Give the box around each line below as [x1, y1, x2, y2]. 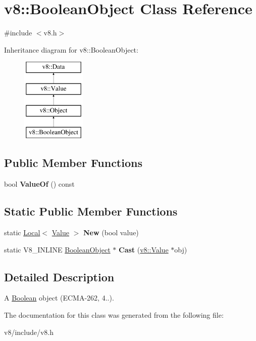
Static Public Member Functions [4, 203, 178, 219]
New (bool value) [83, 227, 139, 238]
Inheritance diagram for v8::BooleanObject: [4, 44, 138, 55]
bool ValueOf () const [4, 179, 75, 189]
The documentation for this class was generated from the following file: [4, 310, 224, 320]
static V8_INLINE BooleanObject [4, 244, 111, 254]
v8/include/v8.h [4, 326, 54, 337]
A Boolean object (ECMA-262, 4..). [4, 292, 114, 303]
